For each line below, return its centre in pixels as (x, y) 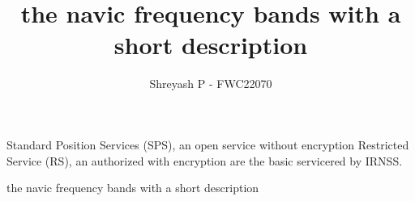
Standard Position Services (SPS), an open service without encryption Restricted (208, 144)
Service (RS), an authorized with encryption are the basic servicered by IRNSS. (205, 160)
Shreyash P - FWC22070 (211, 84)
